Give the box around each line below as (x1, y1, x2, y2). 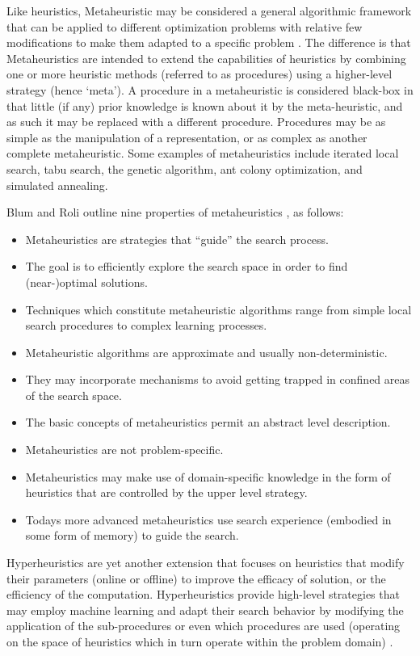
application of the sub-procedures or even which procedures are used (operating (6, 617, 401, 634)
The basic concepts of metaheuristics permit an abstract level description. (25, 414, 391, 431)
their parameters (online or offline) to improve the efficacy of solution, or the (6, 570, 386, 587)
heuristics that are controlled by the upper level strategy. (25, 484, 308, 501)
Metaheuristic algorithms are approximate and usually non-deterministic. (25, 343, 388, 360)
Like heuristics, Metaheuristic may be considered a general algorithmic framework (6, 2, 412, 19)
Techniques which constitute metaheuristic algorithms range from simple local (25, 301, 412, 317)
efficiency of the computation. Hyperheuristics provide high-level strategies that (6, 586, 400, 603)
